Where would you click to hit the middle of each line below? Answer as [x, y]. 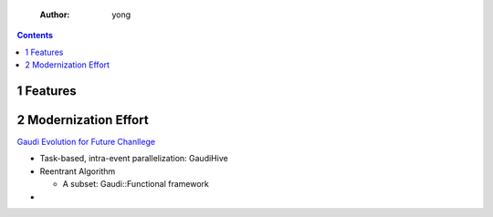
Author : [55, 15]
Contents [35, 36]
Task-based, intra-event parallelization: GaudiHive [134, 159]
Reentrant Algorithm [78, 171]
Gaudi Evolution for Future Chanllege [86, 142]
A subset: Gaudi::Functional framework [136, 184]
